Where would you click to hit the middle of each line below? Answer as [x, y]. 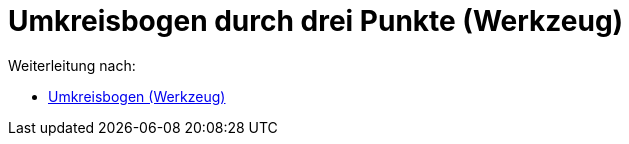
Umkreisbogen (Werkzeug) [137, 96]
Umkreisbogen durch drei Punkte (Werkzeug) [316, 21]
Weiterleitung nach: [72, 65]
